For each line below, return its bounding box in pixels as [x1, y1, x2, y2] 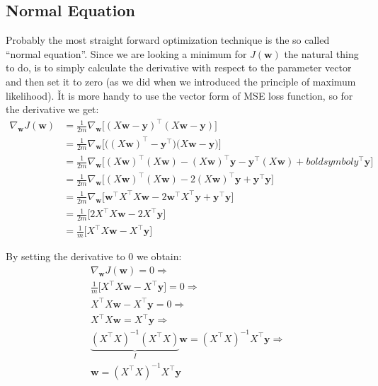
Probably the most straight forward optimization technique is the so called [6, 33, 330, 47]
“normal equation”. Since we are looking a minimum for [6, 46, 247, 61]
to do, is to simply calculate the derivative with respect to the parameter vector [6, 60, 352, 75]
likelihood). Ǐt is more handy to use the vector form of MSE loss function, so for [6, 88, 353, 103]
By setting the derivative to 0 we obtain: [6, 249, 182, 264]
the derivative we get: [6, 102, 99, 117]
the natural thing [284, 46, 359, 61]
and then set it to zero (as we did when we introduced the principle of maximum [6, 74, 356, 88]
